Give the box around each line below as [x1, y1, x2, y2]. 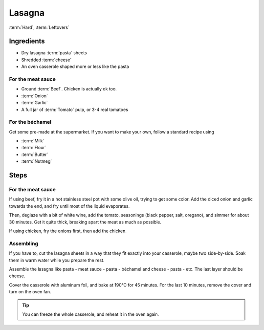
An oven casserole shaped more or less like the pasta [21, 64, 129, 69]
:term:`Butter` [21, 152, 48, 157]
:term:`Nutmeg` [21, 158, 52, 164]
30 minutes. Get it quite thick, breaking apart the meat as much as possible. [9, 219, 161, 225]
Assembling [9, 240, 39, 247]
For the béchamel [9, 119, 52, 126]
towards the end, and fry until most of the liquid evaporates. [9, 203, 130, 209]
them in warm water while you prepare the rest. [9, 257, 105, 263]
